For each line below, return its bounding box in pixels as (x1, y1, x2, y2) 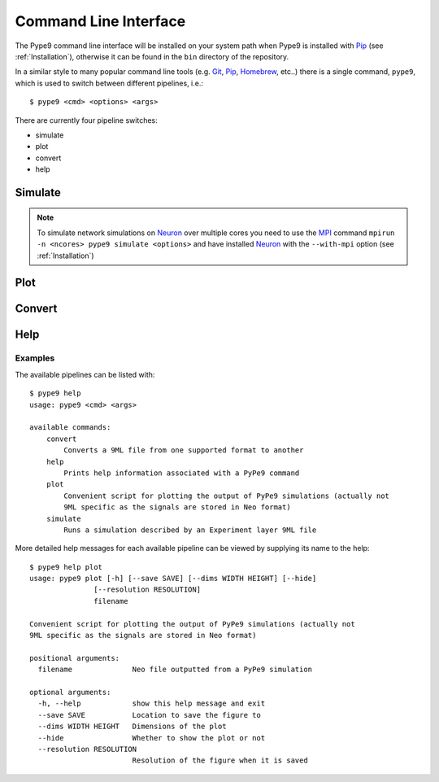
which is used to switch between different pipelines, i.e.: (15, 78, 203, 88)
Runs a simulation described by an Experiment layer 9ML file (63, 525, 317, 535)
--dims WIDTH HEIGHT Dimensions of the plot (37, 722, 227, 732)
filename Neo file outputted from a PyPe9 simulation (37, 665, 313, 675)
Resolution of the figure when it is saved (132, 756, 308, 765)
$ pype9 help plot (29, 562, 103, 571)
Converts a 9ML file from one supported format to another (63, 446, 304, 455)
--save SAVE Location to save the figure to (37, 710, 262, 719)
